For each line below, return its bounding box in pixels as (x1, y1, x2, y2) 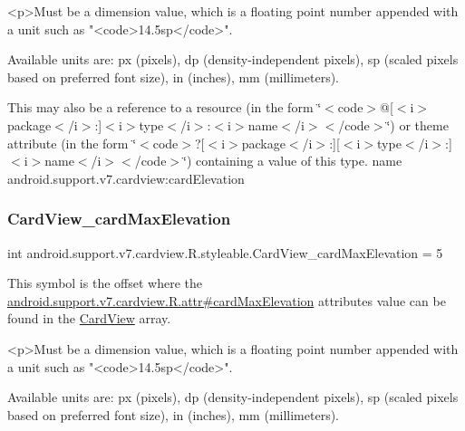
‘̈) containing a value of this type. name (183, 151, 402, 170)
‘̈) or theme (386, 115, 449, 134)
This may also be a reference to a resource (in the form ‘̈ (7, 98, 322, 117)
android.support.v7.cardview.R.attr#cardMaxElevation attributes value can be (7, 291, 446, 310)
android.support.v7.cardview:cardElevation (7, 168, 245, 187)
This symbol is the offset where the (7, 273, 202, 292)
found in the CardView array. (7, 309, 171, 328)
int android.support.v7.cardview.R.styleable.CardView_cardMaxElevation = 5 (7, 243, 443, 262)
